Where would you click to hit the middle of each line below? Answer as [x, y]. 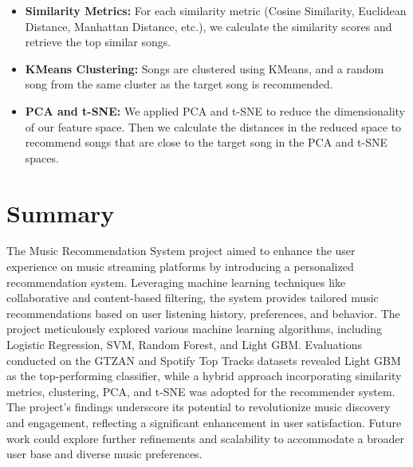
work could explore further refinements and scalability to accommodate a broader [205, 438]
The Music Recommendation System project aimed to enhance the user [181, 251]
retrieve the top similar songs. [98, 42]
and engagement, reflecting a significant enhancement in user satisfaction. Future [204, 422]
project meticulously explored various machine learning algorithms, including [195, 329]
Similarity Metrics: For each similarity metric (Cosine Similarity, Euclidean [216, 10]
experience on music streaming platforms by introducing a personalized [180, 267]
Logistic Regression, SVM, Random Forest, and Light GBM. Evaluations [185, 345]
